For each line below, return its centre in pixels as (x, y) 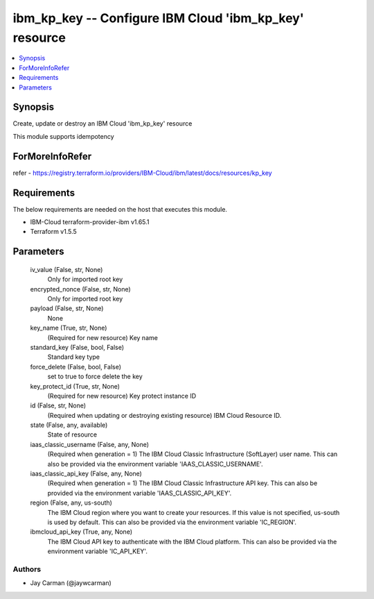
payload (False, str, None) (67, 308)
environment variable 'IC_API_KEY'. (98, 551)
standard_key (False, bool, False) (77, 347)
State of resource (72, 435)
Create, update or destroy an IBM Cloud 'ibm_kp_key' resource (103, 124)
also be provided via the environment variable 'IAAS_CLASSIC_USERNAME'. (155, 464)
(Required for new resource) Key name (103, 337)
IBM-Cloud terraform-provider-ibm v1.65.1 (90, 222)
